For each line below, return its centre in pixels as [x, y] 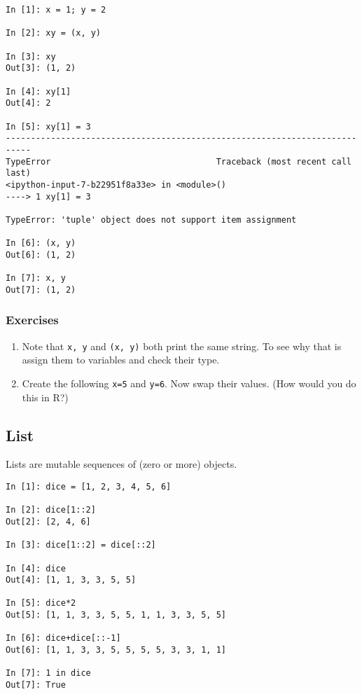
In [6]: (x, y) [41, 243]
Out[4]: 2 [28, 103]
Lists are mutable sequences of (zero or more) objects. [121, 464]
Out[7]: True [36, 685]
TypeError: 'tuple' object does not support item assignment [151, 220]
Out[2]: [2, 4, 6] [48, 521]
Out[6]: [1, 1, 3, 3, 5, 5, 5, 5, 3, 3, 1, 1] [116, 650]
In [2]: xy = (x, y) [54, 33]
